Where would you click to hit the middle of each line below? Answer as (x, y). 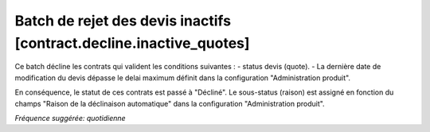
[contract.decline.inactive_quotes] (132, 43)
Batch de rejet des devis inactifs (123, 21)
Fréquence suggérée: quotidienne (70, 118)
